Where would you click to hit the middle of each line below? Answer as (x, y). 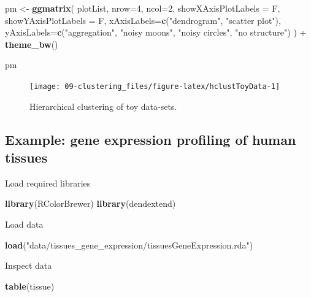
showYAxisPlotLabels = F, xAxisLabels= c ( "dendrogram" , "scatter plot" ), (143, 20)
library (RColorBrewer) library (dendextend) (90, 203)
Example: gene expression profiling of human (151, 139)
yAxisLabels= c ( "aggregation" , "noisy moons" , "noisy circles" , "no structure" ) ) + (156, 32)
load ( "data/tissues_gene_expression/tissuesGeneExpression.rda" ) (129, 245)
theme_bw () (32, 44)
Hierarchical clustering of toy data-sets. (103, 106)
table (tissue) (30, 286)
